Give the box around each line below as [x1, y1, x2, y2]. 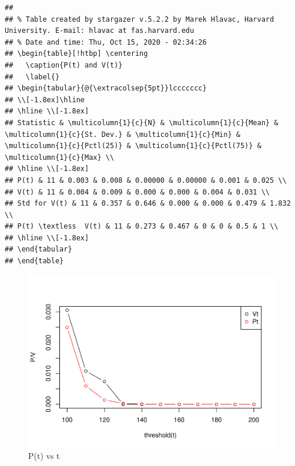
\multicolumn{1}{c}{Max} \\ [5, 153, 115, 162]
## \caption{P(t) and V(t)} [5, 61, 123, 69]
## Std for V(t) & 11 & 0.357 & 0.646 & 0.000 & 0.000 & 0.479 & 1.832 [5, 199, 291, 208]
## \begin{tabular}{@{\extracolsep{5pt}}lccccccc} [5, 84, 207, 93]
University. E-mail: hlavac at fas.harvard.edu [5, 26, 195, 35]
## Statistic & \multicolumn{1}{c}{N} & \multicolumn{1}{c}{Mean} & [5, 118, 279, 127]
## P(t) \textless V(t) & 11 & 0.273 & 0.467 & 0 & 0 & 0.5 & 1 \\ [5, 222, 279, 231]
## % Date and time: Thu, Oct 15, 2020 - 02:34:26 [5, 38, 207, 46]
